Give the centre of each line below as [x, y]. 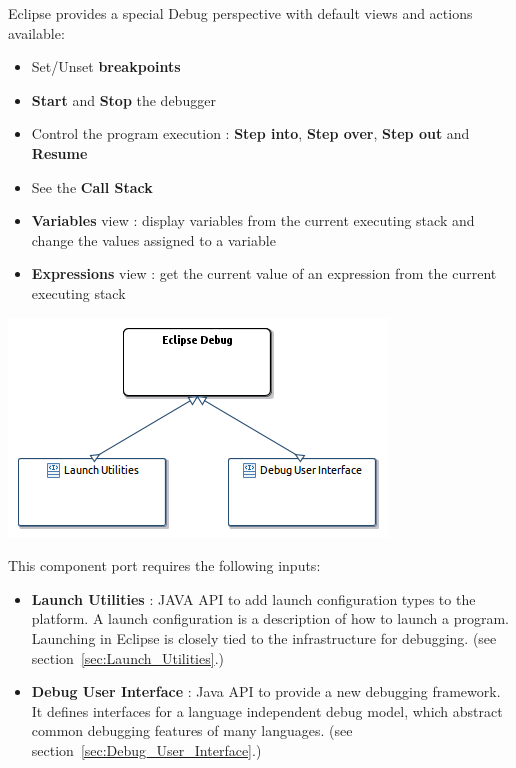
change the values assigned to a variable [153, 239]
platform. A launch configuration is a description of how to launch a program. [270, 618]
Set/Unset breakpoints [106, 66]
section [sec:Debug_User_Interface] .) [146, 749]
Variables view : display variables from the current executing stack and [253, 220]
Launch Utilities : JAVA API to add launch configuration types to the [253, 598]
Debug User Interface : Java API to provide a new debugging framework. [266, 691]
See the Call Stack [92, 186]
